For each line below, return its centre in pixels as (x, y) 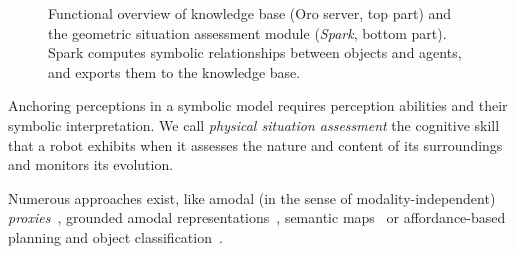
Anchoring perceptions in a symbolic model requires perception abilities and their (258, 105)
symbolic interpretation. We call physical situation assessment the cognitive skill (254, 124)
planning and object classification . (115, 236)
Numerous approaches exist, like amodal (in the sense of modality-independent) (252, 197)
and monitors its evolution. (91, 164)
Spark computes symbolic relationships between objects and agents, (255, 52)
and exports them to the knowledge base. (174, 71)
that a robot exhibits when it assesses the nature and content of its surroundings (255, 144)
